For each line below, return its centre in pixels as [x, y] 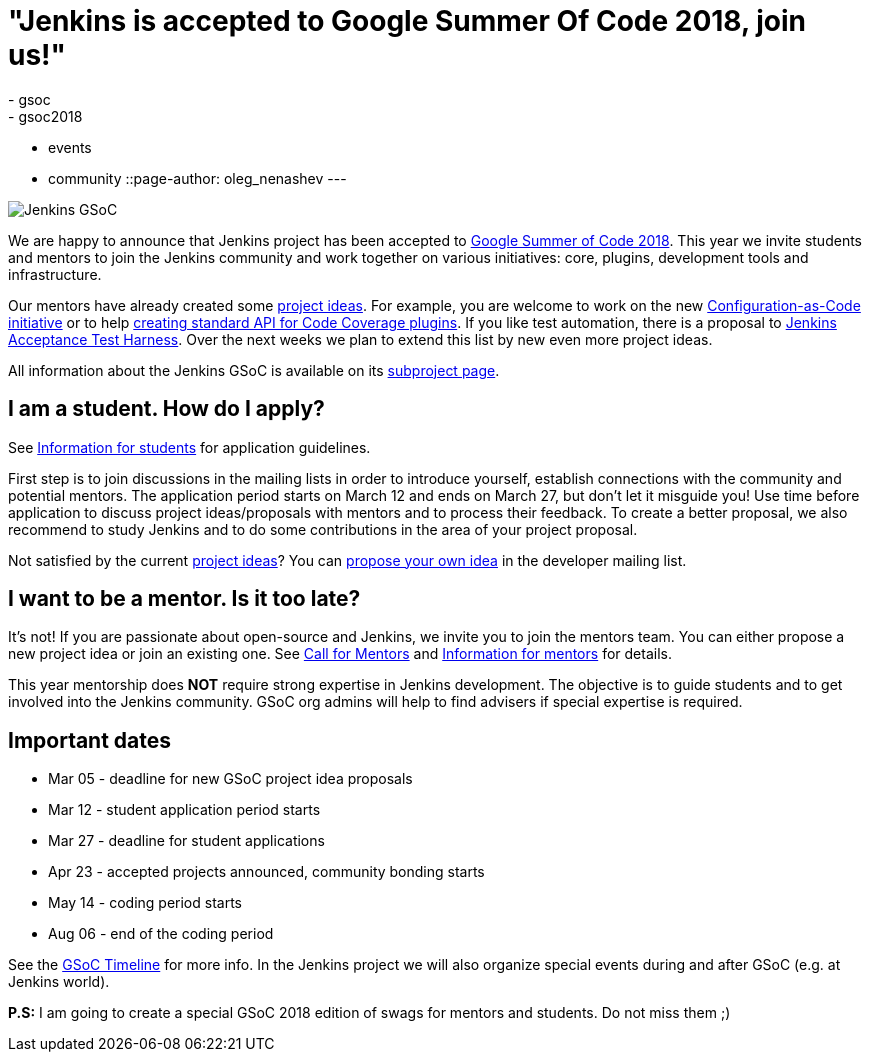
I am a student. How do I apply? [166, 409]
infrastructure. [55, 274]
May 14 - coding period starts [145, 903]
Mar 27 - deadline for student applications [186, 841]
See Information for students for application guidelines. [189, 447]
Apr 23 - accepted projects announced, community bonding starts [266, 872]
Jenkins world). [59, 982]
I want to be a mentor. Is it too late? [184, 599]
